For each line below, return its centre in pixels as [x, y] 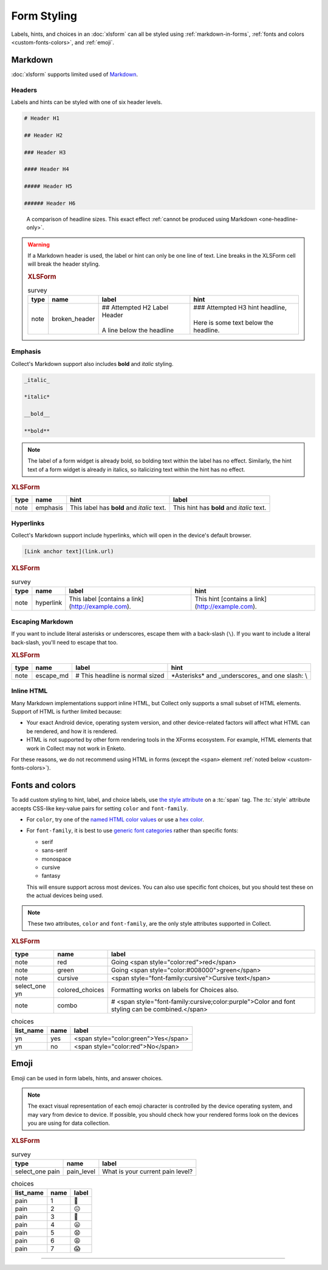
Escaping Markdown [42, 622]
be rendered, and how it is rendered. [72, 731]
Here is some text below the [233, 322]
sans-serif [54, 851]
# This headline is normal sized [120, 675]
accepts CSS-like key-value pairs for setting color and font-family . [100, 808]
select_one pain [37, 1172]
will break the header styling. [64, 264]
